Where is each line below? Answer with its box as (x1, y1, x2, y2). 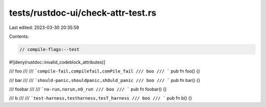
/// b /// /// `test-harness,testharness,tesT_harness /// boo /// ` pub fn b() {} (9, 95, 192, 101)
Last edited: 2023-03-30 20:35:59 (9, 25, 79, 30)
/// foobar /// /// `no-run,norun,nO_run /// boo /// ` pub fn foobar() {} (9, 86, 167, 92)
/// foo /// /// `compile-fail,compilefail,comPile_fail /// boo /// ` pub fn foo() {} (9, 68, 200, 74)
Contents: (9, 33, 29, 39)
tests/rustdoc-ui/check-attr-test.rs (9, 7, 157, 18)
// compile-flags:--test (19, 47, 80, 52)
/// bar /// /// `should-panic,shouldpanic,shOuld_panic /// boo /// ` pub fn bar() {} (9, 77, 200, 83)
